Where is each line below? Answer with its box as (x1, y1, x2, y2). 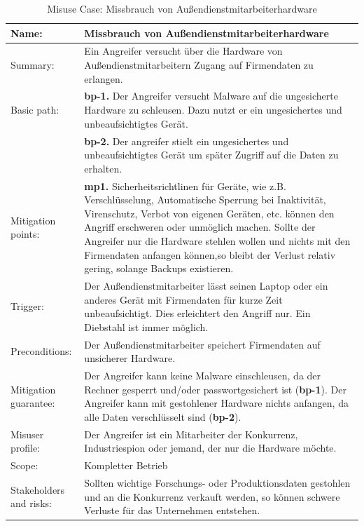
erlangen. (84, 71, 123, 86)
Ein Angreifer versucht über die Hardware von (84, 43, 283, 58)
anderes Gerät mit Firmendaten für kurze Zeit (84, 292, 283, 306)
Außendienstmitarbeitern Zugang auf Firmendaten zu (84, 58, 314, 72)
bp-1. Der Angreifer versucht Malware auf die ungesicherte (84, 88, 338, 103)
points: (10, 227, 40, 241)
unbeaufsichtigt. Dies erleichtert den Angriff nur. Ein (84, 306, 311, 321)
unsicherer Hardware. (84, 351, 176, 365)
